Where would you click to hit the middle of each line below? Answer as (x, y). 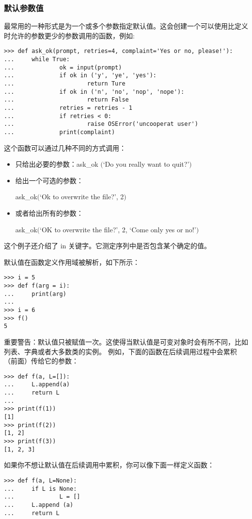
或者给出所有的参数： (49, 213)
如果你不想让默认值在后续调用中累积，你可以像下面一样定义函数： (109, 465)
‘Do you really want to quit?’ (146, 164)
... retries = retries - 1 (68, 108)
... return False (66, 100)
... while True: (37, 60)
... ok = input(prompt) (63, 67)
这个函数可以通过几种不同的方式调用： (65, 147)
